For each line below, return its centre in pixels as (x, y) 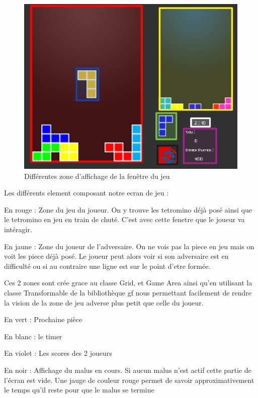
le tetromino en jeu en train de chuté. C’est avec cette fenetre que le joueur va (124, 219)
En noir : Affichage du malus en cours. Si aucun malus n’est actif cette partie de (128, 370)
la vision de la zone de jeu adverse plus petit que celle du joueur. (104, 302)
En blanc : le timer (33, 336)
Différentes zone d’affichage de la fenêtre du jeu (97, 176)
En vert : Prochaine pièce (43, 319)
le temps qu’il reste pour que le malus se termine (79, 390)
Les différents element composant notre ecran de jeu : (87, 193)
